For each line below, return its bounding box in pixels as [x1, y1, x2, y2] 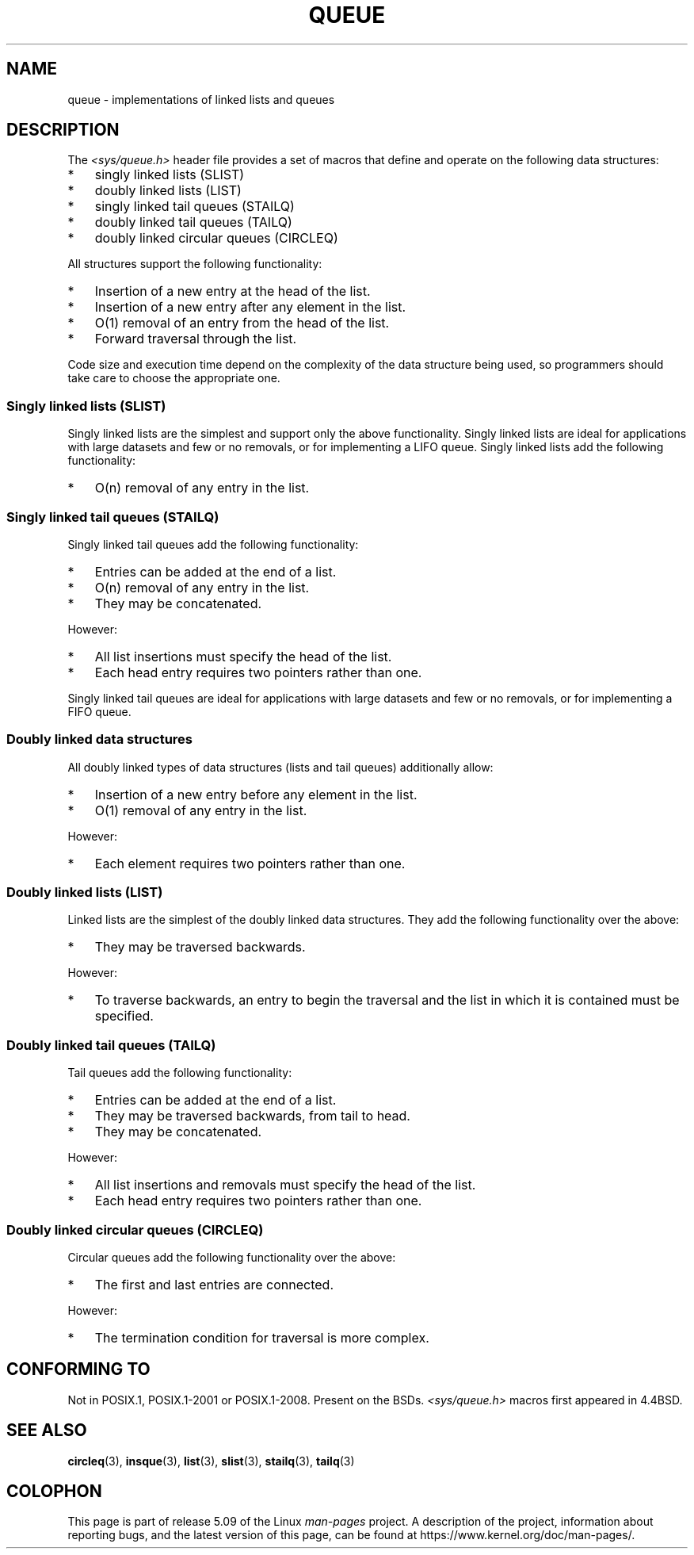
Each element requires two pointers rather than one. [94, 855, 406, 871]
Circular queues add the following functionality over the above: [67, 1250, 396, 1264]
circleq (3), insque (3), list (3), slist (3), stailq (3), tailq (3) [67, 1454, 355, 1468]
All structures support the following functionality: [67, 257, 322, 271]
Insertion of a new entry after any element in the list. [94, 299, 406, 316]
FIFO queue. [67, 704, 132, 718]
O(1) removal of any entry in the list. [94, 802, 307, 818]
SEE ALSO [6, 1420, 87, 1441]
